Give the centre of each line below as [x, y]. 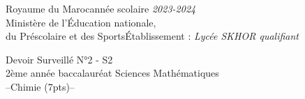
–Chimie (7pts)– [40, 86]
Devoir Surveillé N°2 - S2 [59, 59]
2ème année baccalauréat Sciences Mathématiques [112, 73]
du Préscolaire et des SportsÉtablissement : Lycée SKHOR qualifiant [152, 36]
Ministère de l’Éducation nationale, [81, 22]
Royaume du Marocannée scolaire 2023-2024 [101, 8]
